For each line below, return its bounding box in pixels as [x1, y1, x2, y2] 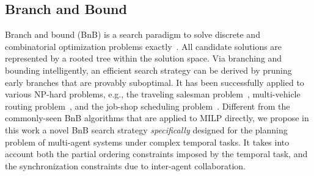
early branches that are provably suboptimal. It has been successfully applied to [5, 76, 304, 88]
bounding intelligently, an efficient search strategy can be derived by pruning [5, 63, 292, 76]
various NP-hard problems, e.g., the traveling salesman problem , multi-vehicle [5, 88, 301, 100]
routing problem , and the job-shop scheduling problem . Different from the [5, 99, 290, 112]
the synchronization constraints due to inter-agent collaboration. [5, 159, 246, 172]
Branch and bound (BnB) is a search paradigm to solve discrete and [5, 28, 260, 41]
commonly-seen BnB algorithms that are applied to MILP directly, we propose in [5, 111, 309, 124]
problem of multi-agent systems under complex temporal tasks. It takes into [5, 135, 290, 148]
